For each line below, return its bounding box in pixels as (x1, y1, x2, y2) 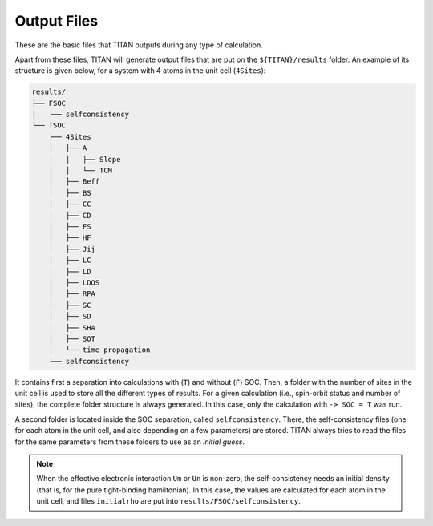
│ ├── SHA (48, 323, 96, 332)
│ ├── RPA (48, 289, 96, 298)
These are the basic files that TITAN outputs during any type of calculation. (14, 40, 264, 50)
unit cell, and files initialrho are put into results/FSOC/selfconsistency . (36, 496, 301, 506)
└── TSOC (31, 121, 67, 130)
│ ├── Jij (48, 245, 96, 253)
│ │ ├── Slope (48, 155, 121, 164)
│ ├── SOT (48, 334, 96, 343)
